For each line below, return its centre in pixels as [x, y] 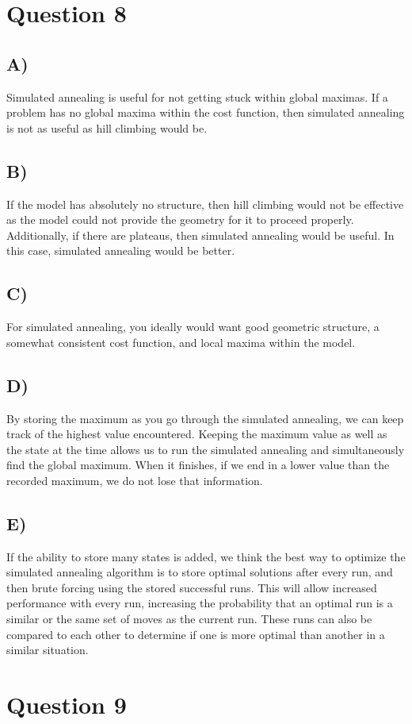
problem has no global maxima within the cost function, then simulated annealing [206, 112]
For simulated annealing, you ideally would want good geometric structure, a [193, 327]
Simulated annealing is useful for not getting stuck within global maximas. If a [197, 96]
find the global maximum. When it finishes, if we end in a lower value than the [198, 465]
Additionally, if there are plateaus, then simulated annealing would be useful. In [200, 235]
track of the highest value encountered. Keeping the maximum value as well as [197, 434]
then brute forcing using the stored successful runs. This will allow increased [192, 587]
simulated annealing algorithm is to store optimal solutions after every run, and [200, 572]
